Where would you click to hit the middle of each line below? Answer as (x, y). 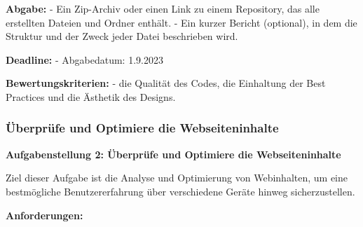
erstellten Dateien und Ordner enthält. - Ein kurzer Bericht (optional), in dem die (181, 22)
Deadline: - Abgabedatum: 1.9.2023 (84, 59)
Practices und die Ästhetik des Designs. (91, 96)
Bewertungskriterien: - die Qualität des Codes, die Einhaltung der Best (166, 83)
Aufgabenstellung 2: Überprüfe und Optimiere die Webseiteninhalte (173, 154)
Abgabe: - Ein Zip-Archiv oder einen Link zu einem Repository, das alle (163, 8)
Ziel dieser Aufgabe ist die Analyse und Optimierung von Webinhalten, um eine (177, 178)
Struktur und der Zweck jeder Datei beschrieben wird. (122, 36)
